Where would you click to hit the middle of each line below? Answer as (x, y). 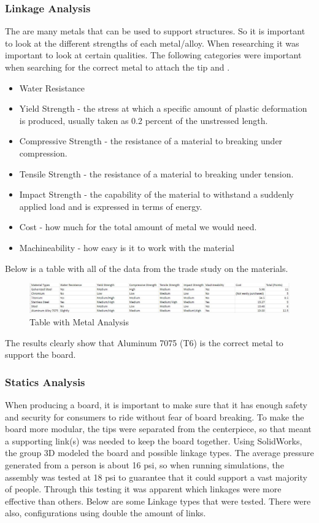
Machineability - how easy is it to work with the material (127, 247)
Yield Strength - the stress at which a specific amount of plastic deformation (163, 108)
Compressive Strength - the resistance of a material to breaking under (151, 141)
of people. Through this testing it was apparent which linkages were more (143, 489)
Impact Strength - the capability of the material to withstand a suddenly (156, 194)
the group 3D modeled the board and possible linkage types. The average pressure (159, 453)
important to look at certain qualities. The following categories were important (153, 55)
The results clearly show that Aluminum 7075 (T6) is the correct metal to (144, 342)
